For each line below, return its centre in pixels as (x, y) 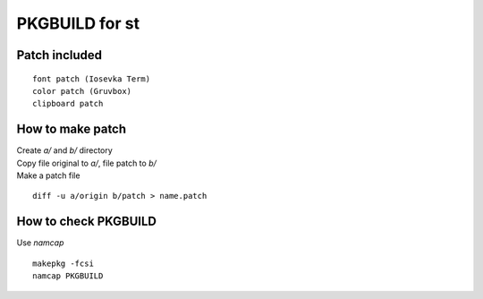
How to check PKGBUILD (86, 222)
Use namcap (40, 243)
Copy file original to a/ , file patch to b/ (86, 163)
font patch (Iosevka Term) (92, 79)
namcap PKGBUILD (68, 276)
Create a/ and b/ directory (65, 150)
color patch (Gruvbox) (82, 91)
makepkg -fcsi (63, 263)
